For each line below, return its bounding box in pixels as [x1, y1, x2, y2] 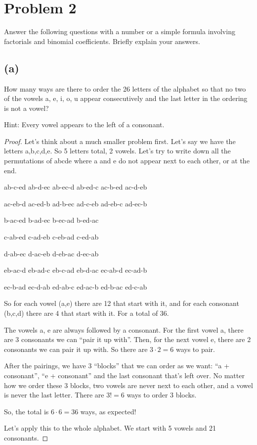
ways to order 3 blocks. [127, 390, 197, 400]
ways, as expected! [80, 406, 136, 416]
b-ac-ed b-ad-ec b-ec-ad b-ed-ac [4, 215, 99, 225]
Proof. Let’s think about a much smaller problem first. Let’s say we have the [4, 136, 236, 146]
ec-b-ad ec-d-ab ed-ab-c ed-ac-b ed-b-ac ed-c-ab [4, 281, 147, 292]
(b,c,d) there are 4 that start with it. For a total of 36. [4, 308, 169, 318]
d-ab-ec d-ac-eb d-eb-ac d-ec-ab [4, 248, 99, 258]
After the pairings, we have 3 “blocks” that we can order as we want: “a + [4, 360, 230, 371]
